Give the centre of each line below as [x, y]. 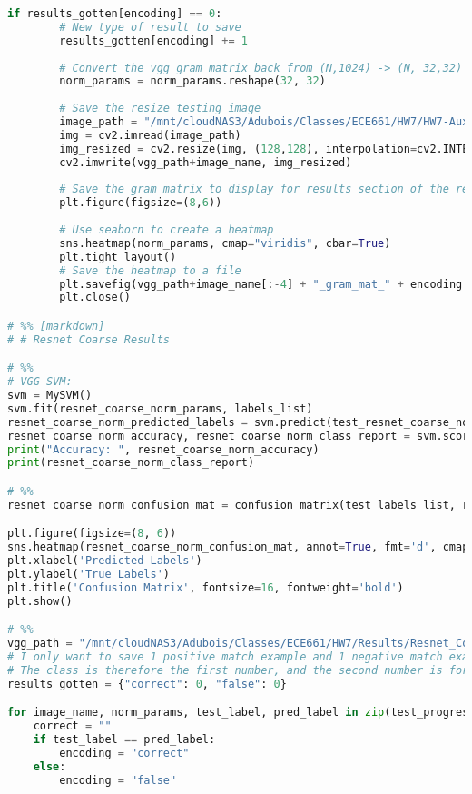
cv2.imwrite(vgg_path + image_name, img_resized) [206, 162]
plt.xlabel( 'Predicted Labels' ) [105, 561]
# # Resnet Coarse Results [88, 339]
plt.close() [95, 298]
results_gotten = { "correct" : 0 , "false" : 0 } [147, 684]
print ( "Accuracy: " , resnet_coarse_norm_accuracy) [163, 449]
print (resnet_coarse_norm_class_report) [131, 463]
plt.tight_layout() [118, 257]
